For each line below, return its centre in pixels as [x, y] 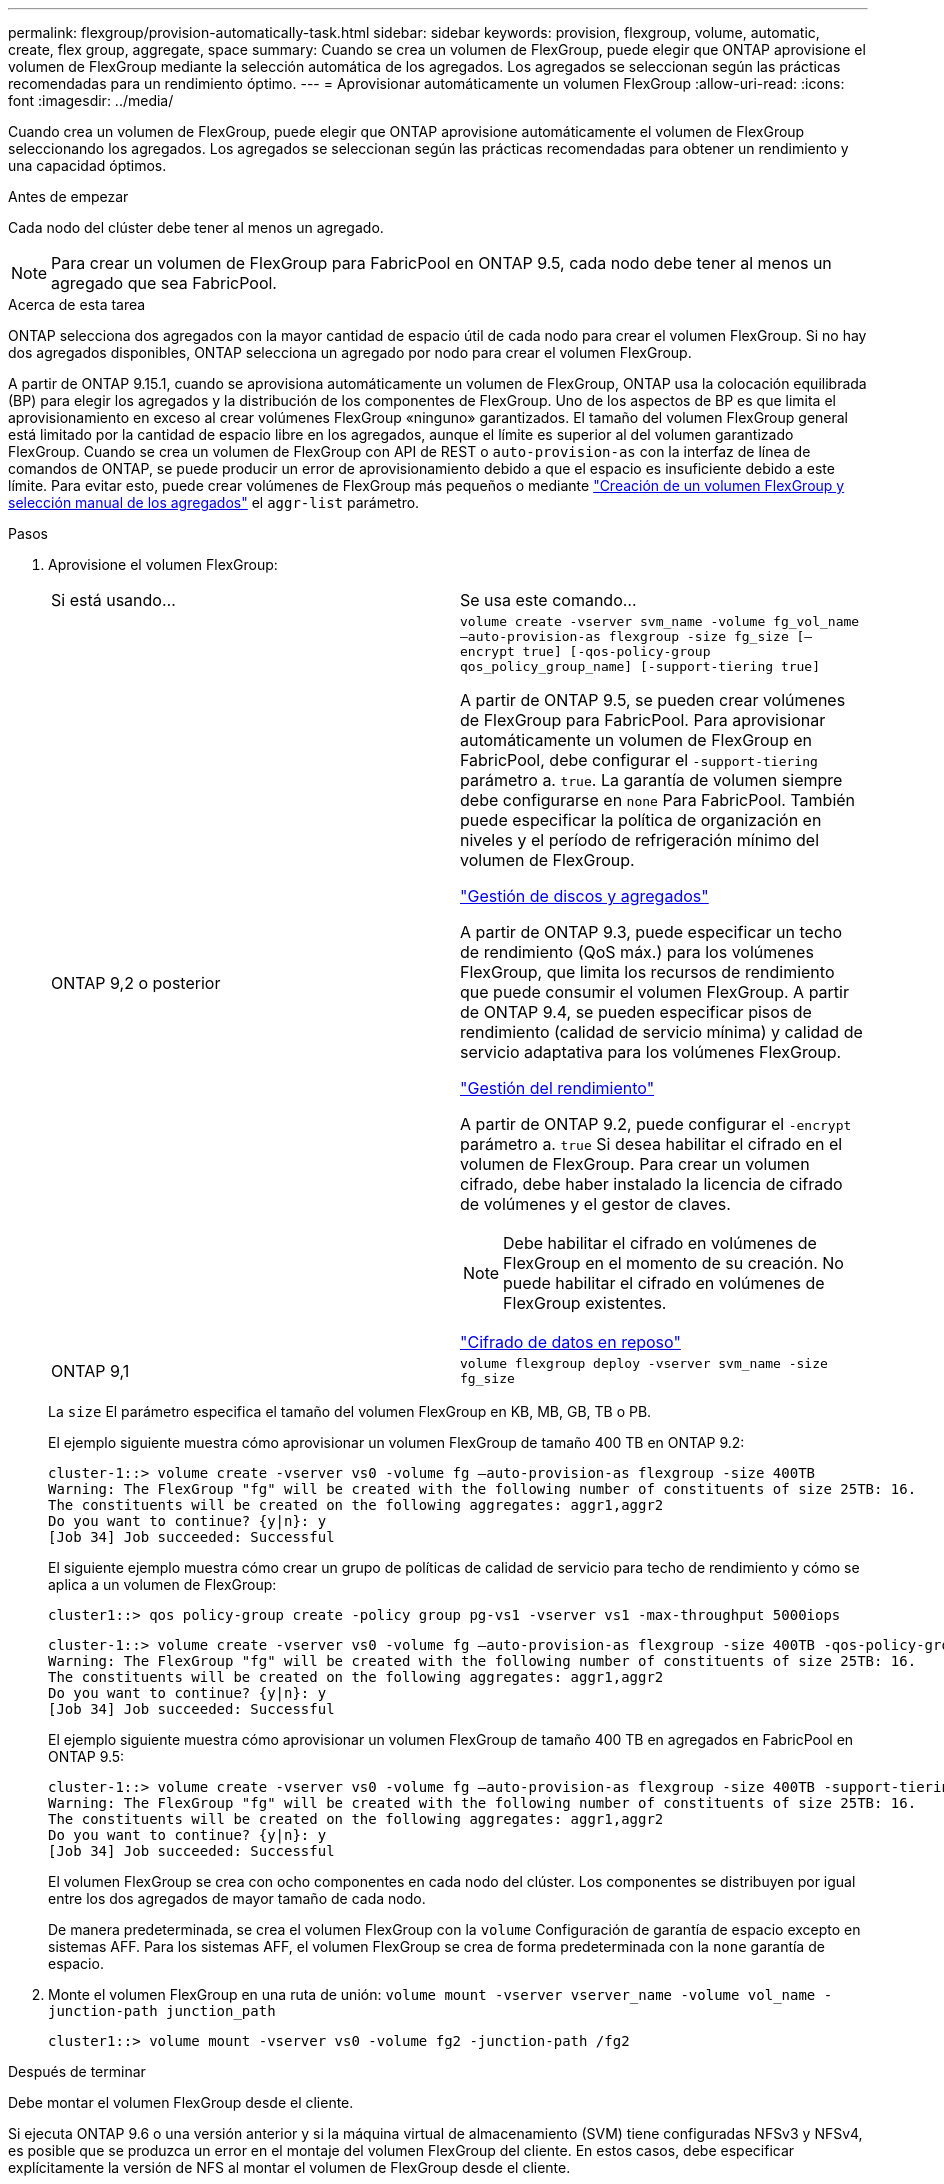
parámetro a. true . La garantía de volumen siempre [651, 780]
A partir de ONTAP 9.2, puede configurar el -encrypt [656, 1124]
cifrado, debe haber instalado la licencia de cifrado [651, 1184]
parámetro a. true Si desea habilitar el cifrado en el [651, 1144]
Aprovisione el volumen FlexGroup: [163, 564]
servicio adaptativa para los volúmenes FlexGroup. [651, 1052]
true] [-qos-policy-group [616, 651]
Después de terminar [77, 2071]
